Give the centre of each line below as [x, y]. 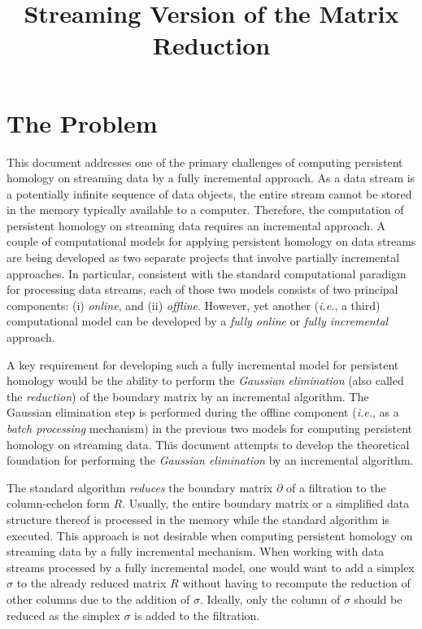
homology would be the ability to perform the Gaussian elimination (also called [205, 380]
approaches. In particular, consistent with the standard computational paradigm [207, 273]
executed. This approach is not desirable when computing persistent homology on [210, 535]
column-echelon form [58, 503]
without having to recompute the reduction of [296, 583]
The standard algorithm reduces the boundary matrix [140, 487]
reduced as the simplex [63, 615]
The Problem [82, 122]
